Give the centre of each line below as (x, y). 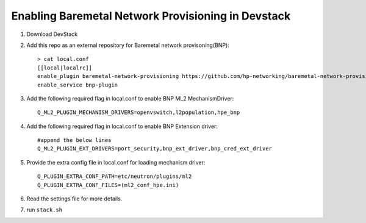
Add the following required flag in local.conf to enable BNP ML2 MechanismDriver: (130, 98)
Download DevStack (52, 34)
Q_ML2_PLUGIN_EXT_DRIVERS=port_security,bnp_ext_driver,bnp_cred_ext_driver (155, 149)
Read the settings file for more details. (74, 199)
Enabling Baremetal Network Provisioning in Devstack (151, 16)
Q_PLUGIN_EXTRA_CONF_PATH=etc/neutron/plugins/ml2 (115, 176)
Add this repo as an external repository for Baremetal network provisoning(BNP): (128, 45)
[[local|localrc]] (65, 68)
